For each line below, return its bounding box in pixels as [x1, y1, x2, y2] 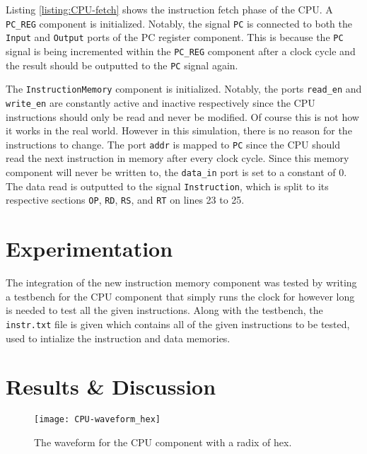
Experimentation [6, 234, 173, 263]
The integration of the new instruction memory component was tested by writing [6, 275, 357, 290]
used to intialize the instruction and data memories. [6, 330, 231, 345]
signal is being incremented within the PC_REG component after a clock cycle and [6, 43, 356, 58]
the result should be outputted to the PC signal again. [6, 57, 238, 72]
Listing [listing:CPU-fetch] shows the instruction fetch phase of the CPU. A [6, 2, 333, 16]
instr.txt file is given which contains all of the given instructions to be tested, [6, 316, 350, 331]
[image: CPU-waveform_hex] [34, 414, 161, 425]
